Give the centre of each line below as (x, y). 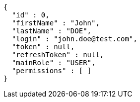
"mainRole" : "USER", (54, 63)
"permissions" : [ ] (52, 71)
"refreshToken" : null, (58, 55)
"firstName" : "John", (56, 23)
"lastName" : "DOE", (52, 31)
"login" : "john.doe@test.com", (74, 39)
